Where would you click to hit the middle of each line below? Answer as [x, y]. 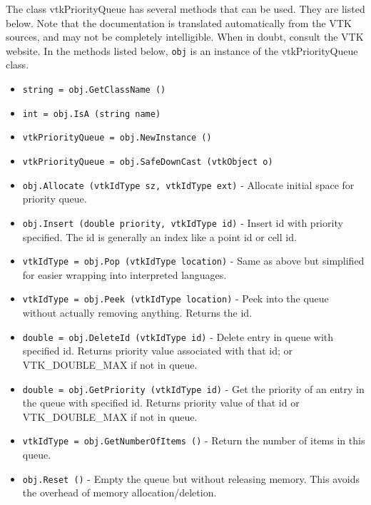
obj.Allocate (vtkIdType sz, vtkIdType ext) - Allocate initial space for [188, 184]
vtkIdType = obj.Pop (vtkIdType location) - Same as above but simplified [193, 261]
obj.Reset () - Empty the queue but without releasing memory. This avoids [191, 478]
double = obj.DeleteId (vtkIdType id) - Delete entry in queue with [178, 336]
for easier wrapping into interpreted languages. [124, 274]
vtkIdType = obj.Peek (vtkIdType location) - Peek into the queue [176, 299]
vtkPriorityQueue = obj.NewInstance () [117, 138]
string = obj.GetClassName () [94, 90]
